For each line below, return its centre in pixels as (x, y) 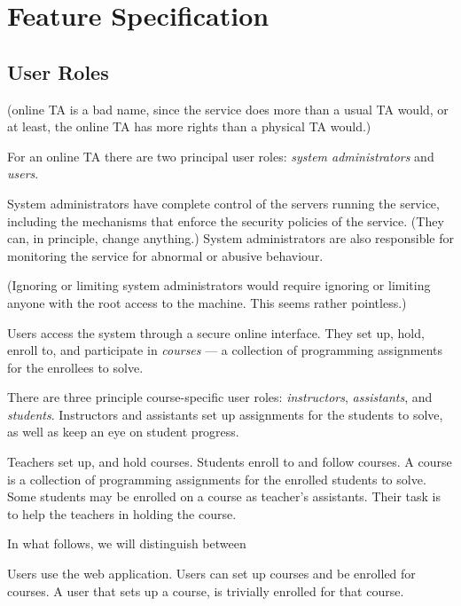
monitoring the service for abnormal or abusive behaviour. (165, 255)
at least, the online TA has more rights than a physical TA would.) (189, 126)
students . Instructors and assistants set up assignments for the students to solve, (225, 414)
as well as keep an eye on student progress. (123, 432)
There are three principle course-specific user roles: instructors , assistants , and (220, 397)
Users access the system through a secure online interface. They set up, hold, (216, 332)
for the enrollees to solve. (75, 367)
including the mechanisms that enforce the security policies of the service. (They (226, 220)
